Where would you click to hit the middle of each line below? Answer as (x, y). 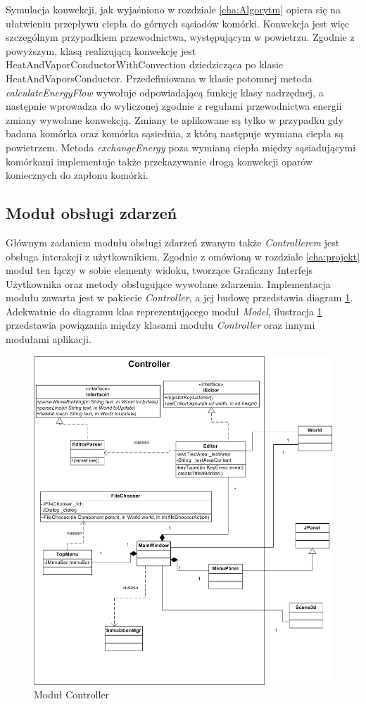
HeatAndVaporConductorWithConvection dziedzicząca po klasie (145, 64)
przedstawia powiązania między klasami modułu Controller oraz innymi (160, 325)
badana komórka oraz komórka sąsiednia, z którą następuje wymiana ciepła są (175, 133)
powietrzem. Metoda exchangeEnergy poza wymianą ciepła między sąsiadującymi (181, 147)
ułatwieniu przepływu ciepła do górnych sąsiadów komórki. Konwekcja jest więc (178, 23)
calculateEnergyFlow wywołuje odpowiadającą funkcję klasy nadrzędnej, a (165, 92)
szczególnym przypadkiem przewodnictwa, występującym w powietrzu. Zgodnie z (180, 37)
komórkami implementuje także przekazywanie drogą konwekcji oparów (159, 161)
